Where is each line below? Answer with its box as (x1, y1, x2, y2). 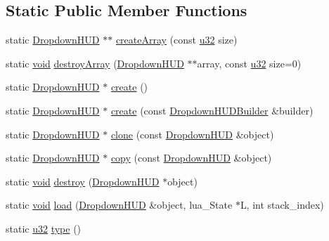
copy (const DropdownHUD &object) (110, 150, 272, 165)
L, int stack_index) (240, 197, 324, 212)
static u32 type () (6, 221, 82, 235)
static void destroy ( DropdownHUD (6, 174, 160, 188)
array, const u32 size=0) (197, 56, 302, 70)
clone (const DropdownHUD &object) (110, 126, 274, 141)
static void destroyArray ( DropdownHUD (6, 56, 184, 70)
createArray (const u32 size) (115, 32, 238, 47)
